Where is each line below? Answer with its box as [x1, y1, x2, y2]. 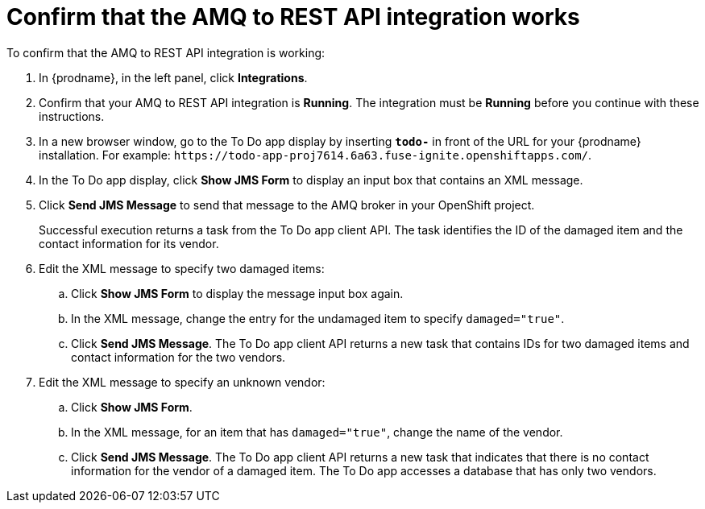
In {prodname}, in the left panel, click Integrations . [39, 70, 308, 85]
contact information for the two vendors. [71, 350, 286, 364]
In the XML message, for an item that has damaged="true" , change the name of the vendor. [71, 424, 563, 439]
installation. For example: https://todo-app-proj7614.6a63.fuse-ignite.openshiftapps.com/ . [39, 147, 592, 162]
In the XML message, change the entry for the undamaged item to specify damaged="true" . [71, 311, 565, 325]
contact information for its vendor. [39, 236, 219, 250]
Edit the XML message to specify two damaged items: [39, 261, 325, 275]
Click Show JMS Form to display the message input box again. [71, 286, 404, 300]
